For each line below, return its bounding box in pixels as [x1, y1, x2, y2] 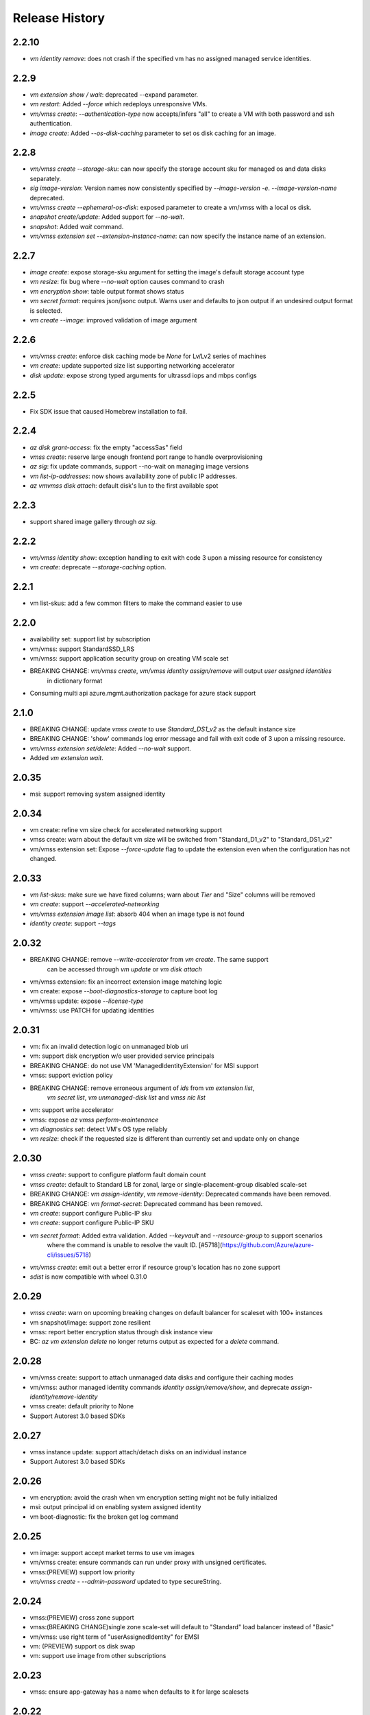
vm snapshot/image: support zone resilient [29, 1318, 151, 1327]
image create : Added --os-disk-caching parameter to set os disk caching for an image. [29, 129, 277, 137]
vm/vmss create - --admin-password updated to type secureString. [29, 1577, 222, 1585]
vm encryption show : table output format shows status [29, 287, 184, 295]
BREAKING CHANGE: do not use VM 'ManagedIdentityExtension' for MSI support [29, 1061, 259, 1069]
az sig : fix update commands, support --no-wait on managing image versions [29, 462, 249, 471]
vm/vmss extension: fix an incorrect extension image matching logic [29, 978, 223, 986]
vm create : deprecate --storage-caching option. [29, 563, 166, 571]
